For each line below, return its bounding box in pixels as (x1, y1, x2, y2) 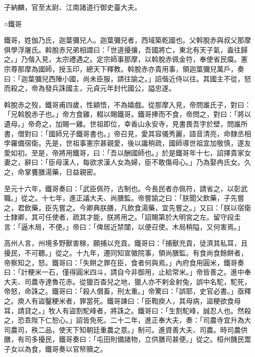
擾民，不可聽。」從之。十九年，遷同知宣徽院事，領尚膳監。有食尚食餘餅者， (4, 248, 248, 258)
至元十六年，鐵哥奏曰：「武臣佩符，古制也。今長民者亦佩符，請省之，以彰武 (4, 183, 248, 193)
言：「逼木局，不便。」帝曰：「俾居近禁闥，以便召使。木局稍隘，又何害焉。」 (4, 221, 244, 231)
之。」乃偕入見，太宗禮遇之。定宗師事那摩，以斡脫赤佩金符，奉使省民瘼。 (4, 54, 241, 64)
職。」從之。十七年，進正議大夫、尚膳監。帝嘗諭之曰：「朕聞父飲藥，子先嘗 (4, 193, 244, 203)
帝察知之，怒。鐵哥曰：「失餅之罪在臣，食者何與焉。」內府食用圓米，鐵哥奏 (4, 257, 244, 267)
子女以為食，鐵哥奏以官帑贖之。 (4, 344, 107, 354)
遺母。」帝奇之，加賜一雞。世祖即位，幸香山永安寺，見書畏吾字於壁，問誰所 (4, 118, 248, 128)
